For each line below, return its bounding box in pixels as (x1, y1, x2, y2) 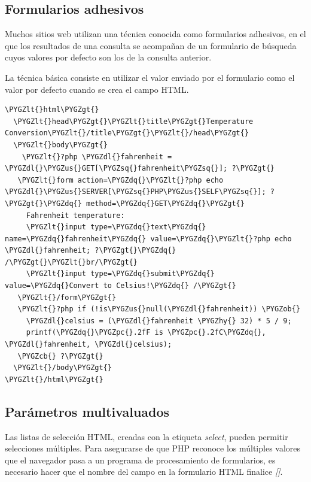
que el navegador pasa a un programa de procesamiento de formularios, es (5, 453, 276, 466)
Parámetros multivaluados (5, 402, 170, 420)
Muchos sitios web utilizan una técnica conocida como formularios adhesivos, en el (5, 28, 306, 40)
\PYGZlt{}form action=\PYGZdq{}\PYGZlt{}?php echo (17, 175, 224, 184)
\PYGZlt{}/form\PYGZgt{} (17, 293, 117, 302)
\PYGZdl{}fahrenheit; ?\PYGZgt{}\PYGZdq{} (5, 246, 176, 255)
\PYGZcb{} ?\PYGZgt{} (17, 351, 103, 360)
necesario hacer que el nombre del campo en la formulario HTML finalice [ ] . (5, 465, 283, 478)
